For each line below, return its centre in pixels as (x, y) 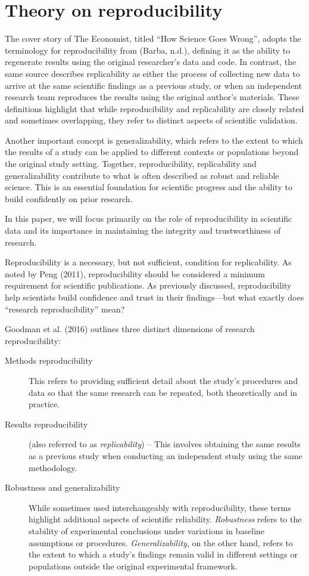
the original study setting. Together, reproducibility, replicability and (131, 164)
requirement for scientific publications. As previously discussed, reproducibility (148, 285)
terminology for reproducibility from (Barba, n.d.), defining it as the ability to (148, 50)
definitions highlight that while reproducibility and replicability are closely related (154, 108)
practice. (44, 404)
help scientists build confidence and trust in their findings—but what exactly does (154, 297)
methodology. (53, 467)
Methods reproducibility (49, 360)
